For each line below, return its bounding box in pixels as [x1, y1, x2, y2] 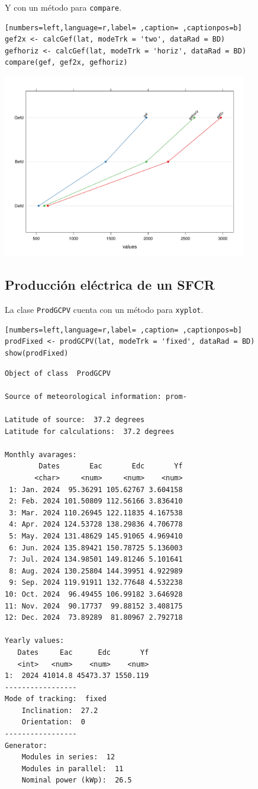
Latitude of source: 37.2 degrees [5, 416, 145, 424]
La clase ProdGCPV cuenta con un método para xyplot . [5, 303, 204, 316]
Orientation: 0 [21, 718, 86, 727]
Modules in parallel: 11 [21, 764, 124, 773]
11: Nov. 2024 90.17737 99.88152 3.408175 [5, 601, 183, 610]
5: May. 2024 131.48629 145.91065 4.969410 [9, 531, 183, 540]
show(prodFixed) [5, 349, 69, 358]
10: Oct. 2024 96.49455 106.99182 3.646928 [5, 590, 183, 598]
